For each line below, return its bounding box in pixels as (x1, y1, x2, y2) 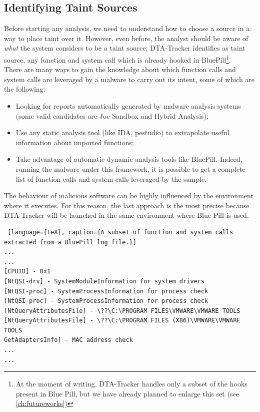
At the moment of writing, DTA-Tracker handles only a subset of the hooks (15, 378, 247, 389)
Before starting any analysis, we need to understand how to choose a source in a (4, 23, 250, 34)
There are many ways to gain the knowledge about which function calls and (4, 64, 236, 75)
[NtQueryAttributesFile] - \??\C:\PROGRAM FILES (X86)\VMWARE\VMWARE (4, 317, 240, 324)
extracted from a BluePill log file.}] (4, 238, 136, 246)
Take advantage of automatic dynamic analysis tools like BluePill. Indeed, (15, 154, 242, 164)
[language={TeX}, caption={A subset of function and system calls (7, 228, 233, 236)
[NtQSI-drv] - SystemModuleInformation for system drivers (4, 277, 204, 285)
